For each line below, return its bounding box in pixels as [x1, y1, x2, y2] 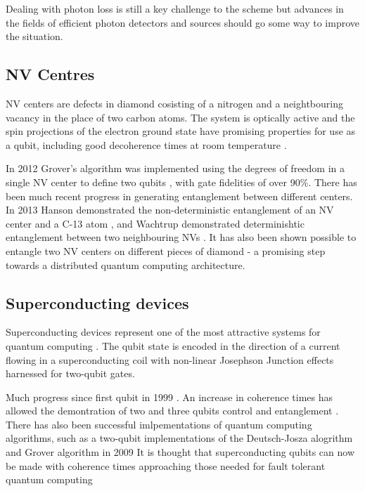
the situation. [6, 29, 63, 44]
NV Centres [6, 63, 95, 85]
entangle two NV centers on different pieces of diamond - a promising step [6, 243, 326, 258]
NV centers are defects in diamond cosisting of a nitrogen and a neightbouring [6, 96, 343, 110]
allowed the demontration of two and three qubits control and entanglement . [6, 403, 339, 418]
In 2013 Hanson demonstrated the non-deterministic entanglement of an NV [6, 202, 334, 217]
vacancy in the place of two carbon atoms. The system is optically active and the [6, 110, 355, 124]
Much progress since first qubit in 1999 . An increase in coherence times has [6, 389, 333, 404]
